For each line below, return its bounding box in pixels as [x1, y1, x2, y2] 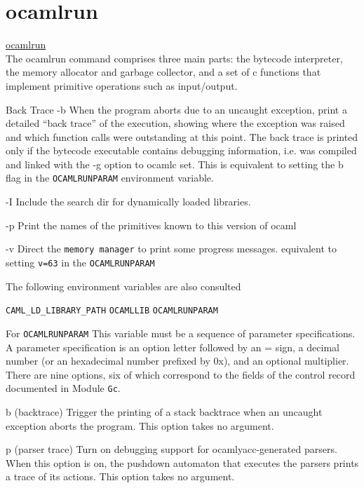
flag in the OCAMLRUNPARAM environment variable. [6, 170, 214, 185]
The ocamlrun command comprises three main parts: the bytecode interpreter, [6, 50, 343, 65]
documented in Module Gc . [6, 381, 121, 395]
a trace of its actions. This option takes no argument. [6, 469, 235, 484]
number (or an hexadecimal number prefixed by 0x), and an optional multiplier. [6, 353, 349, 368]
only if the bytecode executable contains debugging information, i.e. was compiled [6, 143, 357, 158]
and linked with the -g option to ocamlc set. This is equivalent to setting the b [6, 156, 344, 171]
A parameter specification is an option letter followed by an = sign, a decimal [6, 339, 339, 354]
